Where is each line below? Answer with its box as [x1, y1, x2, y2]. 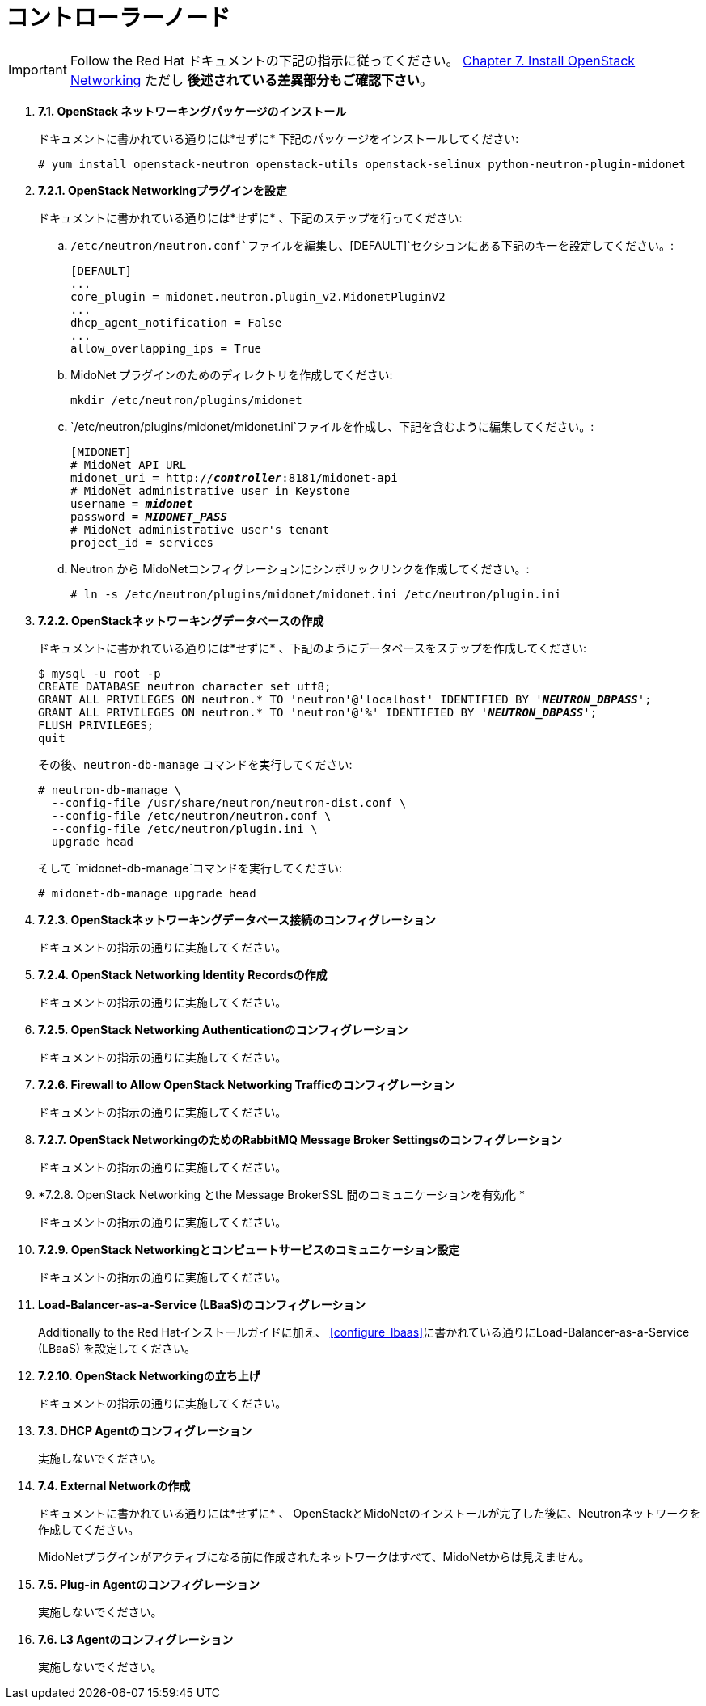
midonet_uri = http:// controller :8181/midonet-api [70, 471, 398, 484]
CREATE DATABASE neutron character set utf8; [38, 679, 332, 693]
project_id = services [70, 535, 214, 549]
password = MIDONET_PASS [70, 509, 227, 523]
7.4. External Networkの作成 [38, 1478, 191, 1493]
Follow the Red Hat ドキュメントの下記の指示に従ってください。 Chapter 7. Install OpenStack [70, 52, 636, 69]
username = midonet [70, 496, 193, 510]
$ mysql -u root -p [38, 666, 161, 680]
